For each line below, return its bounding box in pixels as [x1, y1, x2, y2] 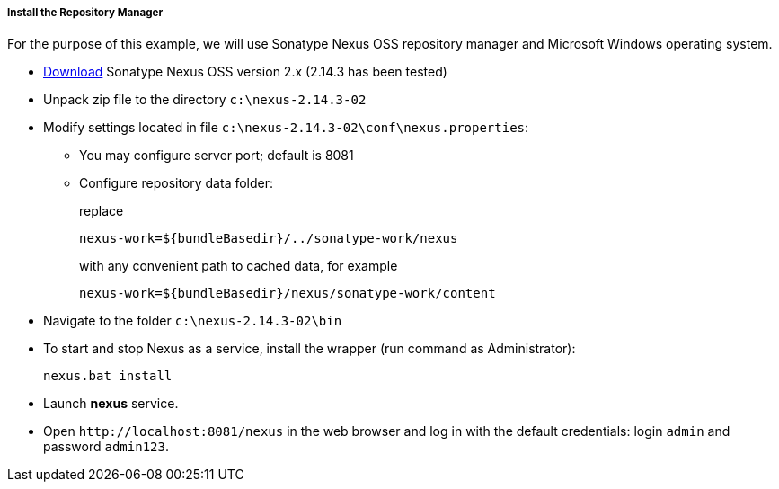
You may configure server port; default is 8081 [79, 147, 354, 164]
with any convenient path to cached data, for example [79, 258, 398, 274]
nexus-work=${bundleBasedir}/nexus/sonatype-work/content [79, 286, 496, 301]
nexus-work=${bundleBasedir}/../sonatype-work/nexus [79, 231, 458, 246]
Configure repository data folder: [79, 175, 274, 191]
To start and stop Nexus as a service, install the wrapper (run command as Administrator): [43, 341, 576, 357]
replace [79, 203, 124, 219]
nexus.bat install [43, 369, 173, 384]
